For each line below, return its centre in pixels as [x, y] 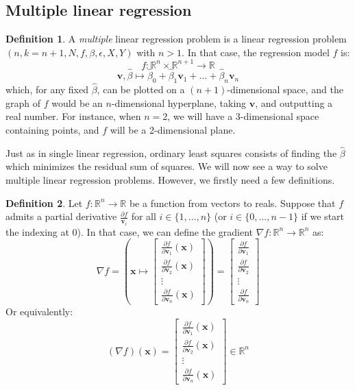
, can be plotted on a [141, 89]
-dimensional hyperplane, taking [179, 102]
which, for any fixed [47, 89]
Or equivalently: [39, 312]
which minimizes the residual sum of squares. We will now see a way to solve [167, 166]
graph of [23, 102]
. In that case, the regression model [256, 52]
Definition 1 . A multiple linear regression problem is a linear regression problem [176, 39]
